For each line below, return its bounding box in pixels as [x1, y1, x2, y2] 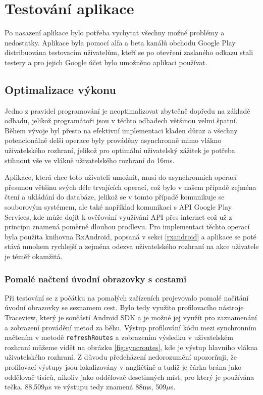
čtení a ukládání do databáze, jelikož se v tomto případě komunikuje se [5, 191, 225, 202]
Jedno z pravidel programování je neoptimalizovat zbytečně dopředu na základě [5, 105, 250, 116]
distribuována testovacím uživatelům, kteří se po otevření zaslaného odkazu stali [5, 47, 253, 58]
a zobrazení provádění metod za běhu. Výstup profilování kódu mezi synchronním [5, 322, 256, 332]
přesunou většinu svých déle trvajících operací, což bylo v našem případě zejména [5, 181, 256, 192]
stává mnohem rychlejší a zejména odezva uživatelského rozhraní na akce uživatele [5, 241, 259, 252]
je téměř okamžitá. [5, 251, 63, 262]
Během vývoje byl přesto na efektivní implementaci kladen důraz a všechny [5, 125, 238, 135]
